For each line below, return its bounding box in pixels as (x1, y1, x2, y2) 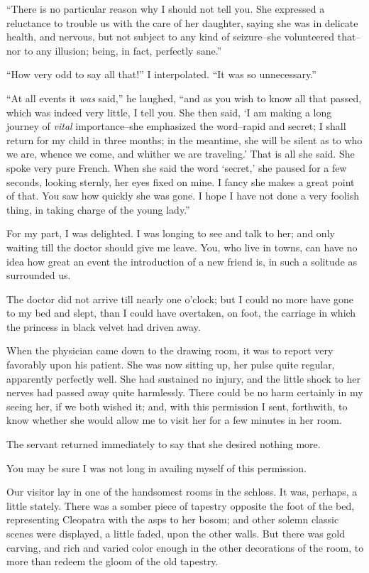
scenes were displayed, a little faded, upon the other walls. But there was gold (6, 526, 346, 540)
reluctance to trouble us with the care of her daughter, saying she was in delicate (6, 15, 358, 30)
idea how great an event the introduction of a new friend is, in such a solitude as (6, 253, 357, 268)
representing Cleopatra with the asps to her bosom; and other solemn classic (6, 512, 339, 527)
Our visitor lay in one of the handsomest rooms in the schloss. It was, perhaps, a (6, 484, 358, 499)
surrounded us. (6, 268, 71, 283)
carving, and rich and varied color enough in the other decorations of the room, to (6, 540, 364, 555)
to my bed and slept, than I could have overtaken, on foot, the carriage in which (6, 305, 356, 320)
